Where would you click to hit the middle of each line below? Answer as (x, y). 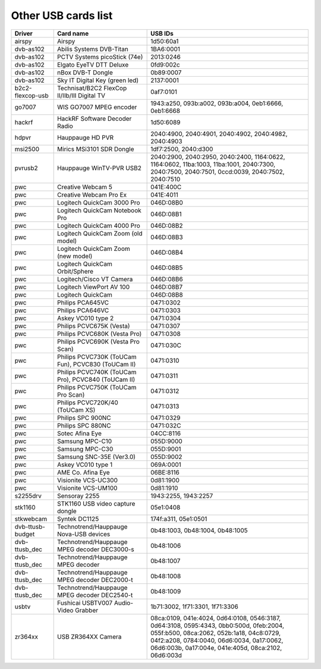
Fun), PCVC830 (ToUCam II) (96, 364)
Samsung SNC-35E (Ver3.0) (96, 457)
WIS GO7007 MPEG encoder (97, 107)
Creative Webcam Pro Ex (92, 194)
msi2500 (27, 149)
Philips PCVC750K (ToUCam (97, 387)
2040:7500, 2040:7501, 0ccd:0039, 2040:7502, (218, 171)
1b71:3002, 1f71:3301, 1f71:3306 (195, 607)
